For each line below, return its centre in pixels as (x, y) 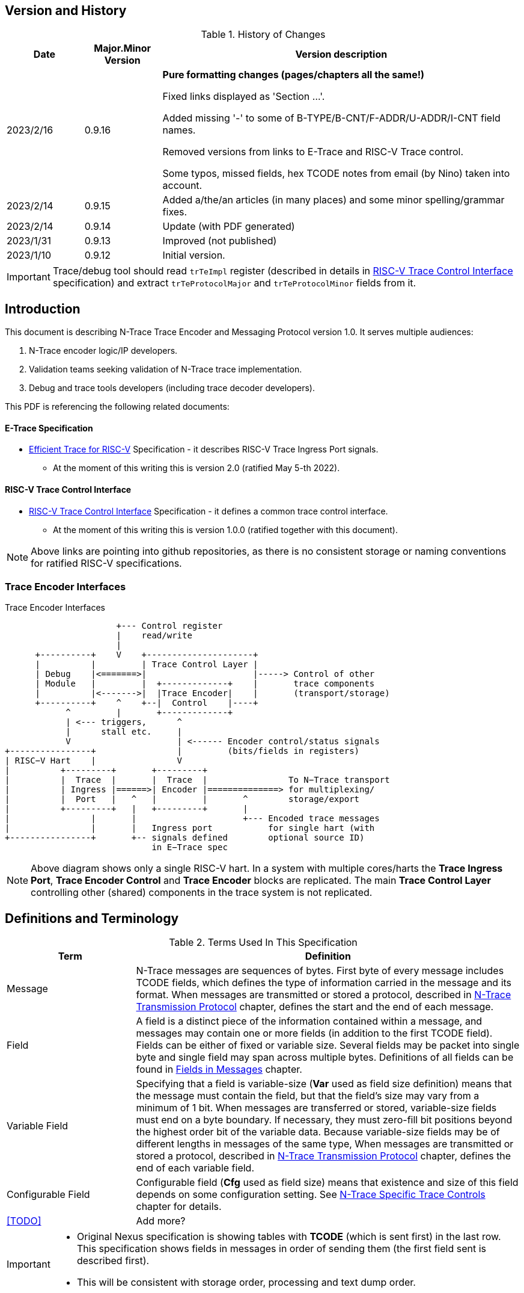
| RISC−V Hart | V (94, 761)
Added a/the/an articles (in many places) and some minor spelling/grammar (334, 200)
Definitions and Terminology (92, 918)
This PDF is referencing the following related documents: (117, 407)
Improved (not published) (220, 241)
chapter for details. (179, 1207)
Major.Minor (123, 48)
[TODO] (24, 1221)
